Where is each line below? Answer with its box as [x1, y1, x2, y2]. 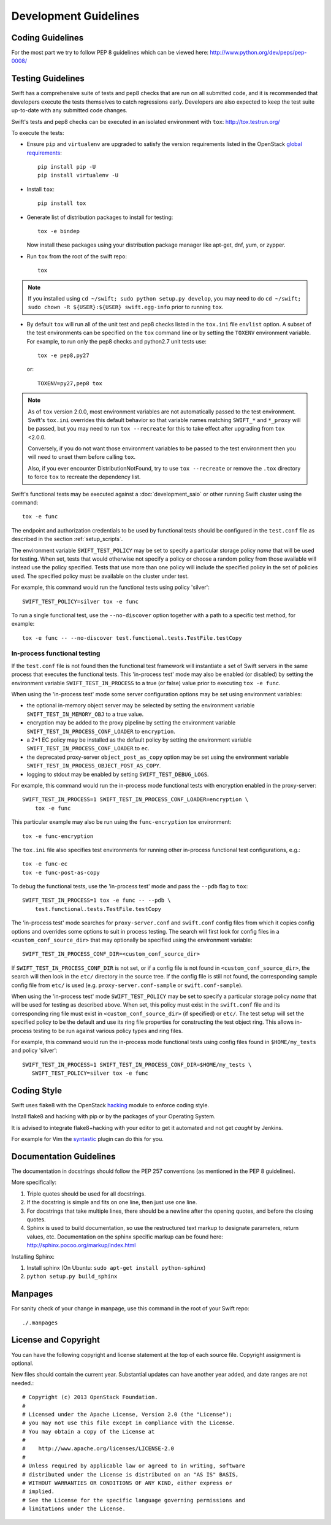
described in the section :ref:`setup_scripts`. [11, 536, 123, 543]
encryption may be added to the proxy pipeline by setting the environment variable [26, 719, 236, 726]
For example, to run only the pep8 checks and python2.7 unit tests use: [26, 337, 207, 345]
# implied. [22, 1488, 55, 1495]
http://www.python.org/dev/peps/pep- [210, 49, 307, 56]
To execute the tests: [11, 129, 64, 136]
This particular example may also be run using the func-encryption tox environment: [11, 818, 232, 826]
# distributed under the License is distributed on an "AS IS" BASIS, [22, 1471, 239, 1478]
